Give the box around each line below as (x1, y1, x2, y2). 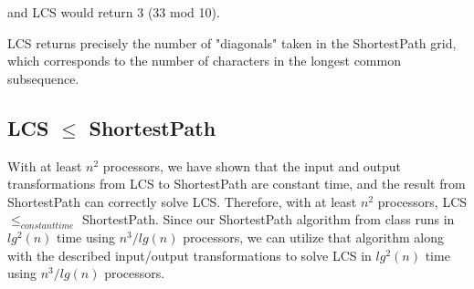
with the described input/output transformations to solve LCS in (7, 245, 372, 264)
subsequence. (7, 68, 79, 88)
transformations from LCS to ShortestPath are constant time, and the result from (7, 174, 466, 193)
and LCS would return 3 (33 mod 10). (7, 3, 220, 21)
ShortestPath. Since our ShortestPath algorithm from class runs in (81, 210, 455, 229)
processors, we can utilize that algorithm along (183, 228, 444, 247)
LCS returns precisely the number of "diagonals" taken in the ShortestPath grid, (7, 33, 457, 52)
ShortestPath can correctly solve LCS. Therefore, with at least (7, 191, 357, 211)
